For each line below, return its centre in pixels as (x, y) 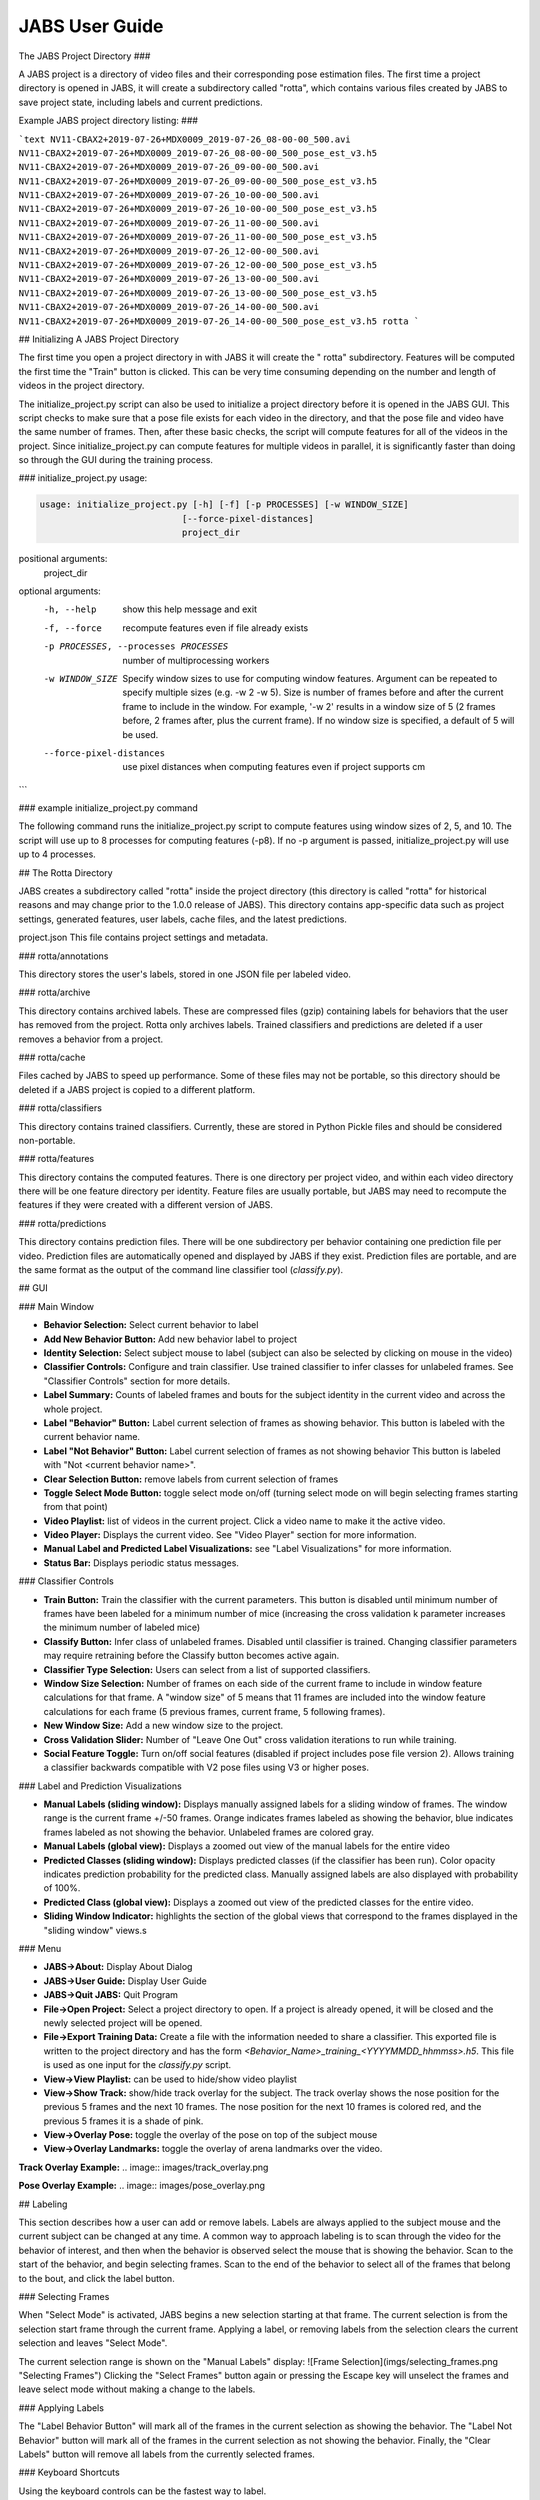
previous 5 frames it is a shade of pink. (123, 2121)
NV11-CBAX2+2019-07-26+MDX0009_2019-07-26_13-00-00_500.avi (169, 279)
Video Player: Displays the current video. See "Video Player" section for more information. (230, 1535)
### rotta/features (56, 1159)
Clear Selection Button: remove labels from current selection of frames (191, 1479)
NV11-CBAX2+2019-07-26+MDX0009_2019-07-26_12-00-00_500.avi (169, 251)
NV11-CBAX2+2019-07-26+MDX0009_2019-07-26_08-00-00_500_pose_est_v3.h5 (198, 153)
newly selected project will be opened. (123, 2022)
